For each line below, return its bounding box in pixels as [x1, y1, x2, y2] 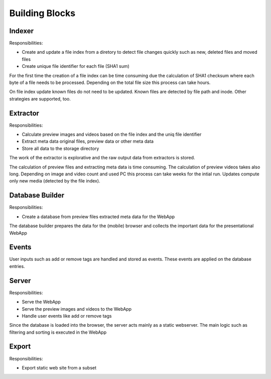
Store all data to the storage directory [22, 145, 99, 151]
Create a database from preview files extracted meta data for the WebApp [22, 214, 175, 220]
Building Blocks [9, 8, 75, 19]
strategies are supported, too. [9, 96, 71, 102]
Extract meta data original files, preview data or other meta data [22, 138, 154, 144]
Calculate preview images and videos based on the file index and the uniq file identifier [22, 131, 202, 138]
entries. [9, 263, 25, 269]
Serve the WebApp [22, 299, 61, 305]
